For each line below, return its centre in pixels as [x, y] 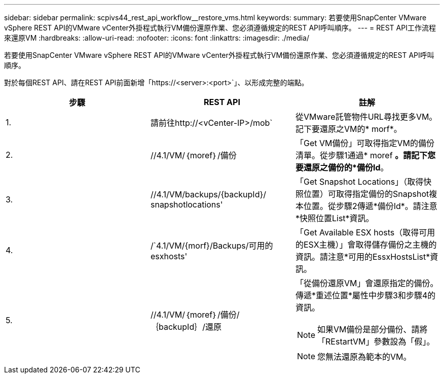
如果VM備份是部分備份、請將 [373, 329]
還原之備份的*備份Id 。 [346, 167]
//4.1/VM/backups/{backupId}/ [208, 194]
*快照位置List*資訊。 [335, 218]
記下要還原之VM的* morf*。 [348, 129]
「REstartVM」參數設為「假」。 [376, 341]
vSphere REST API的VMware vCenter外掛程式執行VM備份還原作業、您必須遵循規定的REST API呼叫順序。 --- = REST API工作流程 [220, 28]
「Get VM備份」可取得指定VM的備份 [365, 143]
